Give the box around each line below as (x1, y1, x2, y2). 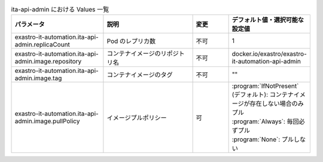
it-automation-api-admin (231, 57, 301, 66)
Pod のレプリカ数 (106, 37, 156, 45)
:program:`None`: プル (231, 135, 294, 143)
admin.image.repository (14, 57, 82, 66)
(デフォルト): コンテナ (231, 90, 294, 99)
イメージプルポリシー (106, 114, 167, 122)
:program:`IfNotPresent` (231, 82, 299, 90)
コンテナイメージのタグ (106, 71, 173, 79)
